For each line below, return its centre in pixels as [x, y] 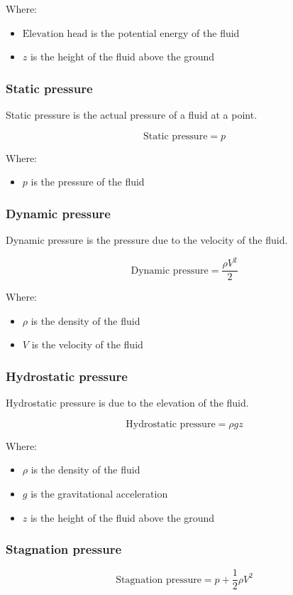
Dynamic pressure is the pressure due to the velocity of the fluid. [147, 240]
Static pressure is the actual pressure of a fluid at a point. [132, 114]
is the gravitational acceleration [99, 493]
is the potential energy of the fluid [165, 32]
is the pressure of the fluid [88, 182]
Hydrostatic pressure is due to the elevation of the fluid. [127, 403]
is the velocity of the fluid [87, 344]
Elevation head [55, 34]
